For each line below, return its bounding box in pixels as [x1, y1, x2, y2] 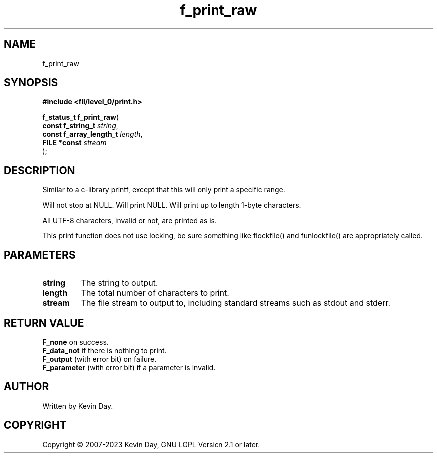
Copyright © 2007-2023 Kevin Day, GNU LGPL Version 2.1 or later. [42, 440, 260, 449]
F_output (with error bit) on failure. [42, 354, 157, 363]
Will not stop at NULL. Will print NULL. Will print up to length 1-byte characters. [42, 201, 301, 210]
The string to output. [81, 278, 158, 288]
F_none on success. [42, 337, 109, 346]
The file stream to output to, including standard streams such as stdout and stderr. [81, 298, 391, 308]
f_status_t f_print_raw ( [42, 113, 119, 122]
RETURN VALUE [4, 316, 84, 329]
